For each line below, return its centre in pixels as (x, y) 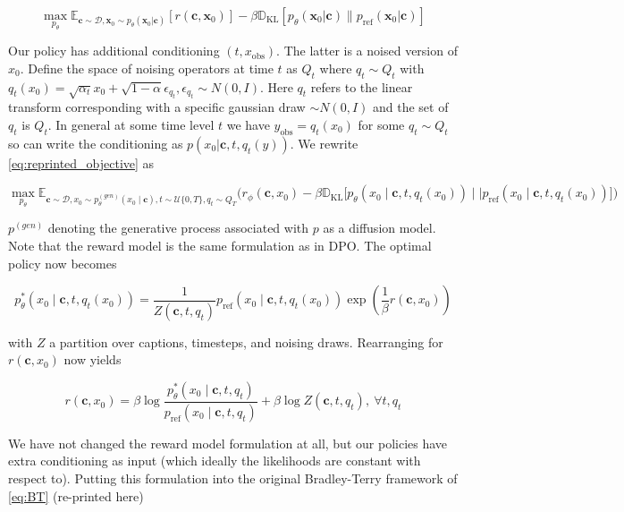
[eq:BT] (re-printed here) (76, 495)
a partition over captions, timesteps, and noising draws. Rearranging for (246, 341)
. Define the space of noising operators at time (147, 68)
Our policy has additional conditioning (114, 51)
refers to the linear (362, 86)
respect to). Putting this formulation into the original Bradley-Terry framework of (233, 478)
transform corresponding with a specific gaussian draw (157, 107)
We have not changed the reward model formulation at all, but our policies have (228, 443)
